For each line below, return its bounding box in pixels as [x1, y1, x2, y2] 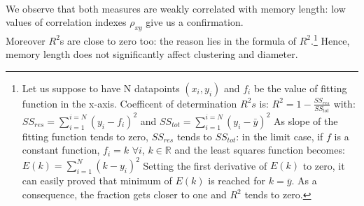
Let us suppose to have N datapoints [22, 80, 180, 95]
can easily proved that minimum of [22, 173, 172, 188]
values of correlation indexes [6, 15, 127, 29]
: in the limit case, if [236, 128, 323, 143]
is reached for [208, 173, 266, 188]
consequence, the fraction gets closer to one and [22, 187, 227, 202]
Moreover [6, 33, 45, 47]
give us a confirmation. [146, 15, 244, 29]
